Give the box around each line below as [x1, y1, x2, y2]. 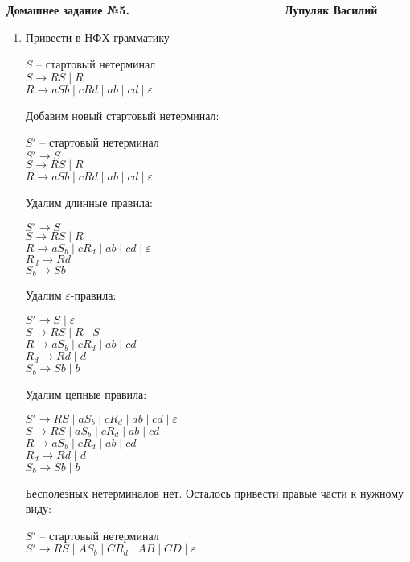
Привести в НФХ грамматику [25, 28, 170, 45]
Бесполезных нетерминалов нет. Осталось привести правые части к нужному [25, 484, 404, 501]
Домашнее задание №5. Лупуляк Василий [6, 2, 378, 18]
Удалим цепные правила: [25, 386, 147, 403]
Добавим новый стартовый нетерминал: [25, 106, 219, 123]
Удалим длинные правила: [25, 193, 153, 210]
